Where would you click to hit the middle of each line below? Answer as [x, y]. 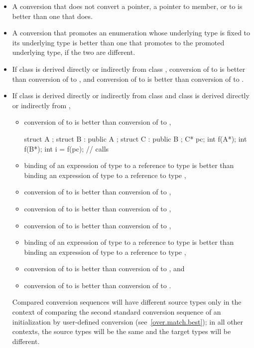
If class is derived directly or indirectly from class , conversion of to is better [129, 69]
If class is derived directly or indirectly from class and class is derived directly [131, 95]
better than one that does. [52, 16]
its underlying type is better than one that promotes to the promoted [118, 42]
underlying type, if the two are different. [74, 52]
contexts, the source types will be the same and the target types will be [122, 331]
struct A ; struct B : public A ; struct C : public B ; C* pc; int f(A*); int [135, 138]
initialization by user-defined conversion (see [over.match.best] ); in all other [128, 321]
